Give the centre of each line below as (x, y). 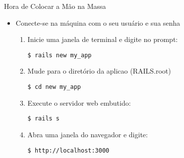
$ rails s (44, 119)
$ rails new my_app (60, 55)
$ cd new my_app (54, 87)
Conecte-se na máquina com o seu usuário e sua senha (98, 22)
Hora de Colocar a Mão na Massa (55, 6)
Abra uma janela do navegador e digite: (88, 134)
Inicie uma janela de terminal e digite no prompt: (103, 39)
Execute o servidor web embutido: (79, 102)
